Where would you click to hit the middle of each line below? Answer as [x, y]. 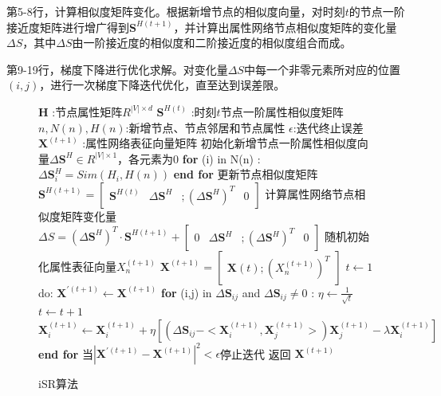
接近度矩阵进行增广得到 [68, 27]
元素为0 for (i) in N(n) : [200, 158]
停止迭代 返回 [256, 353]
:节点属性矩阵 [87, 111]
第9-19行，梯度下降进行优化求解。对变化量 [117, 69]
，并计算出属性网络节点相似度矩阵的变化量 [285, 27]
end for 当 [66, 353]
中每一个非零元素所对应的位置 [322, 69]
